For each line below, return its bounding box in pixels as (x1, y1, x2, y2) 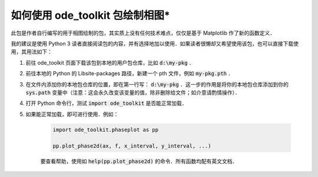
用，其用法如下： (11, 48, 52, 55)
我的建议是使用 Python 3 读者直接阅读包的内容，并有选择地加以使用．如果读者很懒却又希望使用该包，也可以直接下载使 (11, 40, 299, 47)
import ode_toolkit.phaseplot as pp (52, 126, 159, 133)
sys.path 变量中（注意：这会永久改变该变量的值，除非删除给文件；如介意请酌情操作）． (25, 89, 241, 96)
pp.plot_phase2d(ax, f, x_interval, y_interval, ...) (52, 143, 211, 149)
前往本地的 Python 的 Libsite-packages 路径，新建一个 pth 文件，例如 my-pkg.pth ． (25, 70, 234, 77)
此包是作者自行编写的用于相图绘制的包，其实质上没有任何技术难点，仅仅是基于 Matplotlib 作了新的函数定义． (11, 29, 276, 36)
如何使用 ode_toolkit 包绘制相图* (11, 9, 170, 22)
